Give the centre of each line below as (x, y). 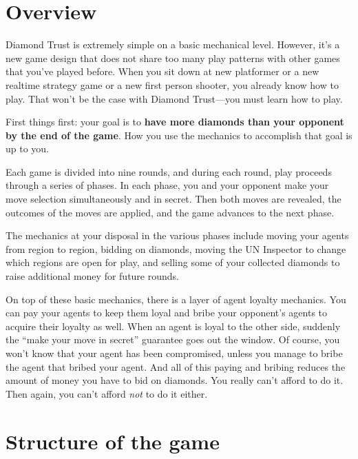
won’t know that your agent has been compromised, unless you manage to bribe (174, 353)
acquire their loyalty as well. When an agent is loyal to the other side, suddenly (173, 326)
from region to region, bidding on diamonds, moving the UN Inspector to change (176, 248)
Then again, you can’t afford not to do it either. (107, 393)
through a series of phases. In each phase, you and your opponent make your (167, 185)
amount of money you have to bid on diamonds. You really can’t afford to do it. (175, 380)
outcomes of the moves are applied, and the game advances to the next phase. (170, 212)
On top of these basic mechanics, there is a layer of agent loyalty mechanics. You (176, 299)
